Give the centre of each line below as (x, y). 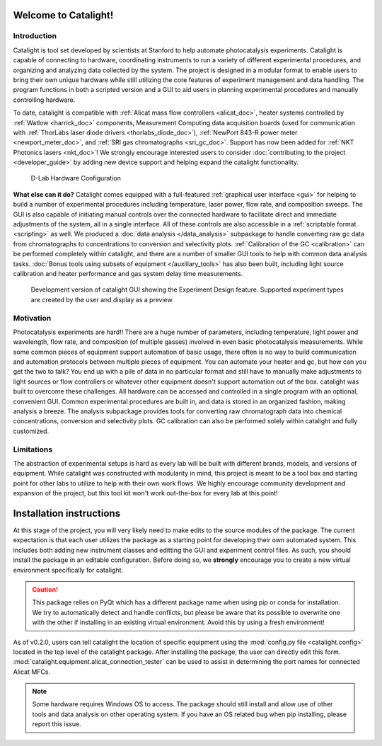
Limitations (33, 449)
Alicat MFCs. (32, 672)
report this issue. (57, 724)
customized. (31, 431)
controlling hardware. (44, 100)
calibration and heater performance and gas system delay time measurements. (128, 273)
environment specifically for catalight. (68, 570)
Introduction (35, 36)
